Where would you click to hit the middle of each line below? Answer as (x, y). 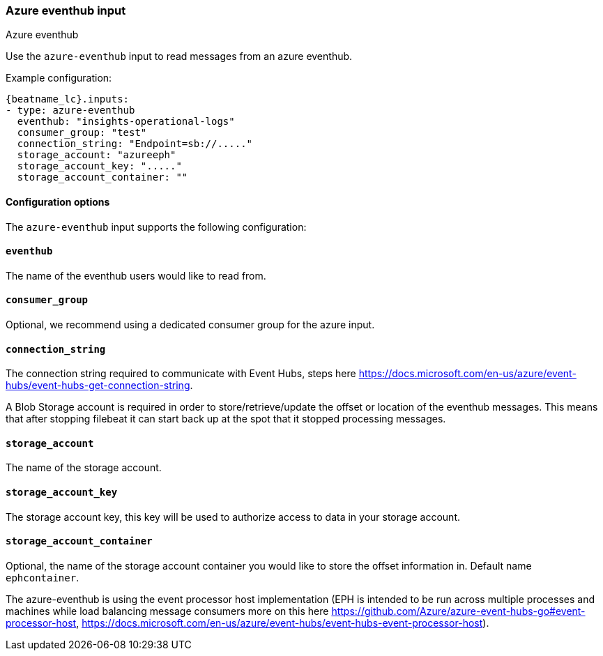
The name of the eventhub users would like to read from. (136, 275)
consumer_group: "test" (82, 133)
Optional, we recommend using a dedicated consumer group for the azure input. (190, 325)
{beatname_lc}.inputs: (68, 99)
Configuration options (58, 201)
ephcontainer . (43, 577)
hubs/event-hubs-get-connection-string (98, 386)
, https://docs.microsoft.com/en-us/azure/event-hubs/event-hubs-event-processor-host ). (283, 623)
